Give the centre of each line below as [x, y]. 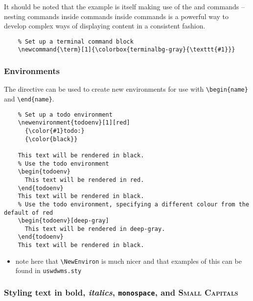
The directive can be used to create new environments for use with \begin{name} [126, 89]
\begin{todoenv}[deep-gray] [63, 221]
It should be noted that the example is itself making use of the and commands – [124, 6]
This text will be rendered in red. [84, 180]
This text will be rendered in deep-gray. [95, 229]
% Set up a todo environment [65, 114]
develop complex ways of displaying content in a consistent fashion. [105, 26]
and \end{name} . [29, 98]
